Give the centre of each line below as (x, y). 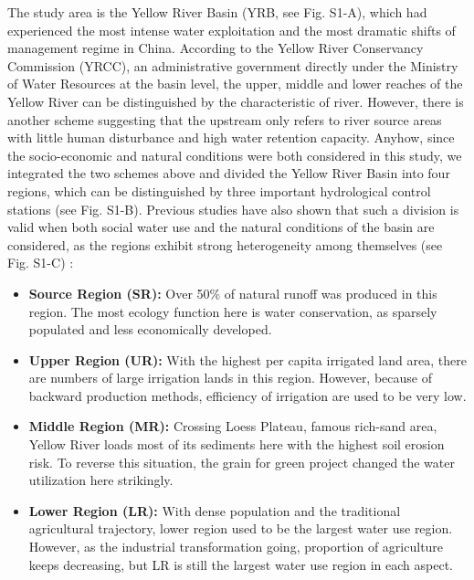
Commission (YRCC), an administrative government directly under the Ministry (233, 65)
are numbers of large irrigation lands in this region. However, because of (230, 378)
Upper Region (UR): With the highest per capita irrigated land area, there (248, 359)
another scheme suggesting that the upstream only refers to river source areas (225, 119)
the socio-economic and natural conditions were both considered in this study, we (235, 155)
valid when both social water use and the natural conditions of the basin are (221, 227)
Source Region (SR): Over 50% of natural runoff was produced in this (233, 293)
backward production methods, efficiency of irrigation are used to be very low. (248, 395)
